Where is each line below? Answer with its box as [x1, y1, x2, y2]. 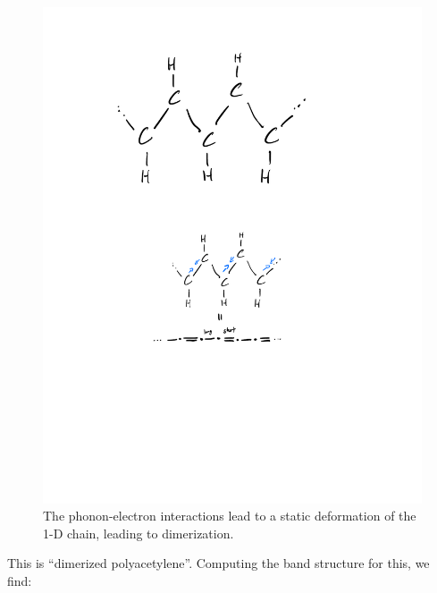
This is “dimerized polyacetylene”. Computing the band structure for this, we [7, 554, 430, 572]
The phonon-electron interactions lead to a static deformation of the [43, 506, 416, 525]
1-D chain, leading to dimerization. [43, 523, 234, 542]
